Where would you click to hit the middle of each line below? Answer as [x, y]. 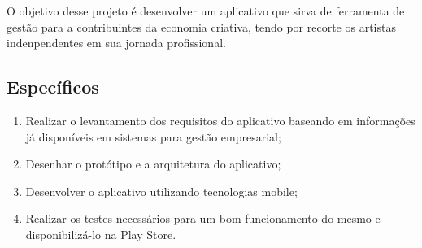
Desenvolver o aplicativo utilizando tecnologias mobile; [161, 191]
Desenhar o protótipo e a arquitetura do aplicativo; [153, 164]
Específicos [53, 87]
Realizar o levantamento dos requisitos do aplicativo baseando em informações [220, 120]
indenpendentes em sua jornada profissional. [116, 43]
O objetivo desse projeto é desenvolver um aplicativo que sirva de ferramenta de [206, 11]
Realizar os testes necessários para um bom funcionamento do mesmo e [203, 218]
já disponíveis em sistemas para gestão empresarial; [153, 136]
